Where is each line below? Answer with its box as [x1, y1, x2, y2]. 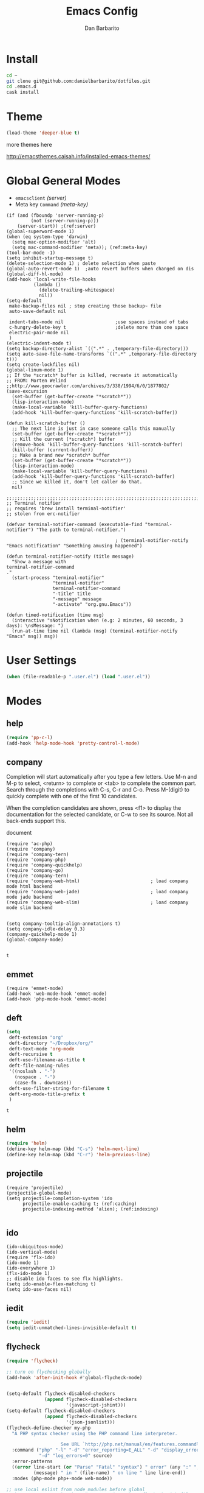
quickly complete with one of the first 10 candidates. [6, 793, 138, 800]
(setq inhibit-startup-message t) [6, 255, 94, 261]
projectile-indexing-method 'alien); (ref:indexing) [22, 1206, 159, 1212]
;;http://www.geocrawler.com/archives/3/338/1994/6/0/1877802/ [6, 382, 170, 389]
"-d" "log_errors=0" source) [38, 1453, 113, 1459]
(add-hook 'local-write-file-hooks [6, 276, 97, 283]
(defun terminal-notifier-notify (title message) [6, 553, 135, 560]
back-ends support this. [6, 817, 67, 824]
